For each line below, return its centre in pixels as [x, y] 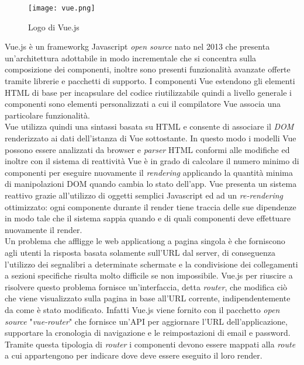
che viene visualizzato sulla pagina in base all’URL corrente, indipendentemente [148, 298]
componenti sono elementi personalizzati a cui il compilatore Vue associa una [143, 104]
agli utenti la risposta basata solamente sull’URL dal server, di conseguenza [140, 252]
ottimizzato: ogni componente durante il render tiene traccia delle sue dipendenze [151, 206]
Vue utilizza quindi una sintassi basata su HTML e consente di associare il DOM [149, 126]
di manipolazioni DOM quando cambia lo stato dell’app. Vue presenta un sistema [151, 184]
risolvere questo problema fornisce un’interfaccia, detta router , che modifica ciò [146, 286]
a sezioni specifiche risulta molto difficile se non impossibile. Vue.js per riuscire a [149, 275]
